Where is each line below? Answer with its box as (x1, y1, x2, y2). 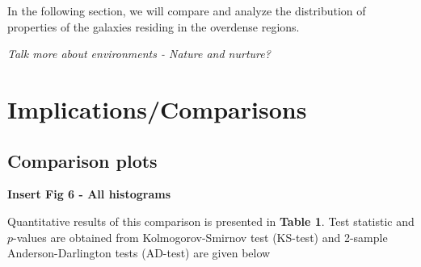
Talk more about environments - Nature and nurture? (7, 45, 271, 62)
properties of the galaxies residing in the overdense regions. (7, 18, 300, 35)
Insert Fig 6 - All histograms (7, 186, 171, 202)
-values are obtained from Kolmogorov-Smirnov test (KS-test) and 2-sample (13, 228, 388, 245)
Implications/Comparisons (7, 92, 307, 125)
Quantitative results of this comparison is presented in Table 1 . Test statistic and (7, 212, 415, 229)
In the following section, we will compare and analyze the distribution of (7, 2, 366, 19)
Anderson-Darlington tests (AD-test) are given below (7, 244, 271, 261)
